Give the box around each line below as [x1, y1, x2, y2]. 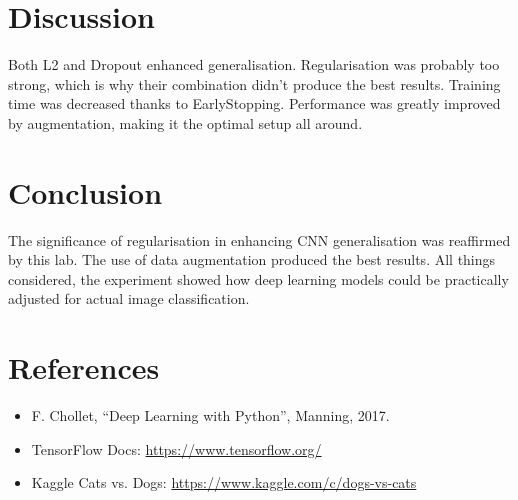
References [8, 347, 160, 388]
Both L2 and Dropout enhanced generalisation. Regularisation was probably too [8, 54, 500, 75]
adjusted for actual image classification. [8, 288, 250, 309]
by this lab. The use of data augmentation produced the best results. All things [8, 249, 496, 270]
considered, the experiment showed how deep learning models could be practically [8, 268, 509, 289]
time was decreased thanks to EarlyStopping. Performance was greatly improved [8, 93, 501, 114]
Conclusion [8, 171, 163, 212]
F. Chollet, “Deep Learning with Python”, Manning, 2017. [31, 405, 390, 426]
